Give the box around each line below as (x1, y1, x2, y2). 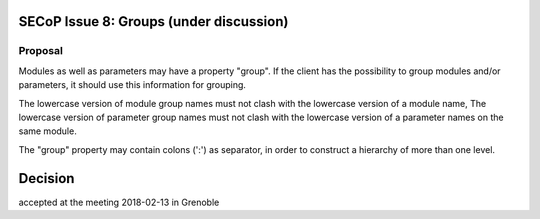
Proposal (18, 44, 64, 58)
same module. (18, 125, 77, 137)
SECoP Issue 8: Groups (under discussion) (18, 13, 289, 30)
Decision (18, 170, 75, 187)
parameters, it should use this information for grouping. (18, 79, 247, 91)
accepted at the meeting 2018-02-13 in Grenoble (18, 196, 220, 208)
